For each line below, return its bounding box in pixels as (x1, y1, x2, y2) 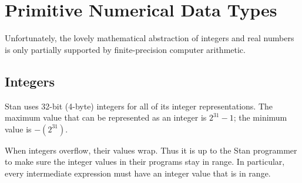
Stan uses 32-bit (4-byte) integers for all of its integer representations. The (5, 99, 273, 112)
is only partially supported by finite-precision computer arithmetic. (5, 43, 246, 55)
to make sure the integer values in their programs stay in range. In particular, (5, 155, 285, 168)
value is (5, 122, 32, 135)
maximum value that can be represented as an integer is (5, 111, 207, 124)
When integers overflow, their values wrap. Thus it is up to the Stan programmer (5, 144, 297, 156)
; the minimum (233, 111, 287, 124)
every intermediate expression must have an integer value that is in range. (5, 167, 271, 179)
